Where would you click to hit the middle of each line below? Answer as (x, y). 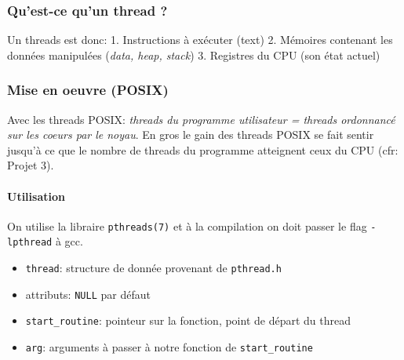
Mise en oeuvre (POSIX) (88, 90)
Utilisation (36, 196)
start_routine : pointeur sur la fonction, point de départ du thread (188, 320)
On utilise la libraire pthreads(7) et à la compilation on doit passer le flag (187, 225)
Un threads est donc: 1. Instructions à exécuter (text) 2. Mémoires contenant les (200, 40)
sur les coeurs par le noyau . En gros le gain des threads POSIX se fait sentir (191, 135)
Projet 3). (31, 165)
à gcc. (69, 241)
